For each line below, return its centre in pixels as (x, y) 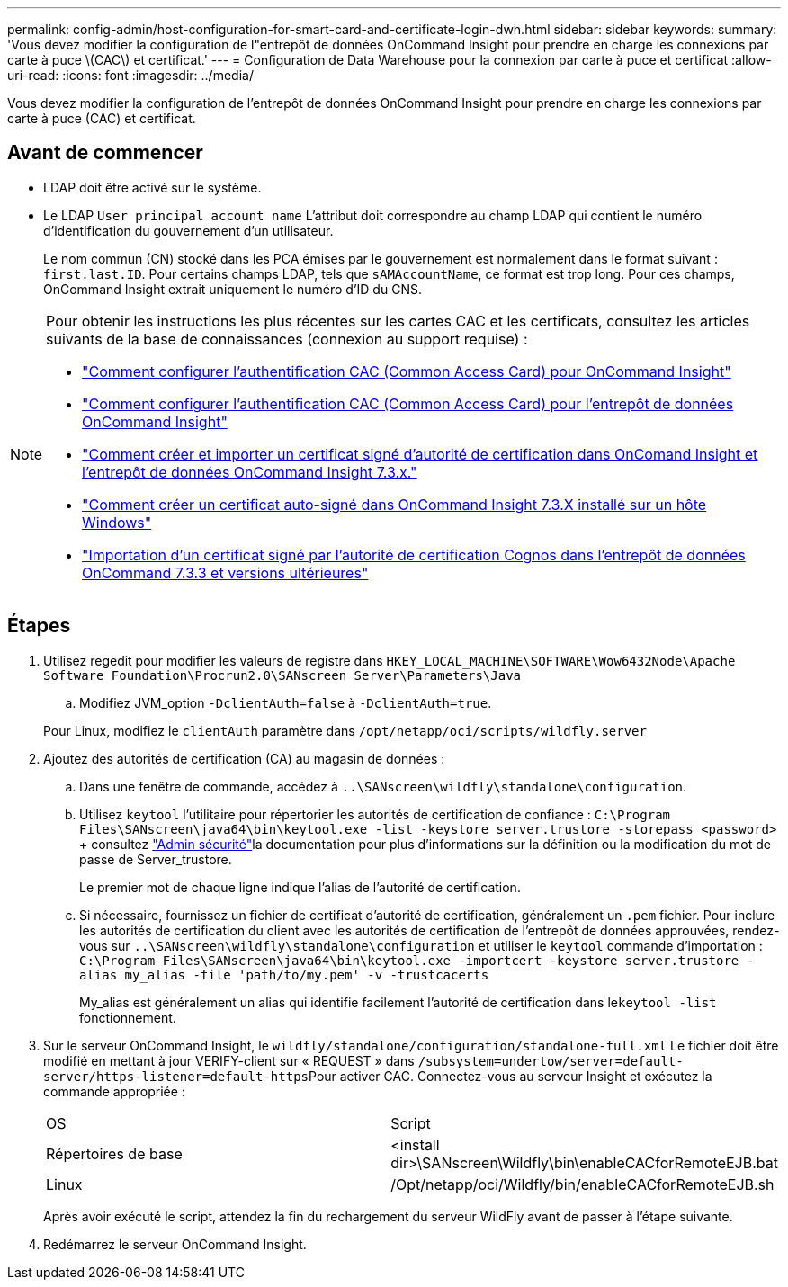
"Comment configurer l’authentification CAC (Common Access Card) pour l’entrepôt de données (408, 403)
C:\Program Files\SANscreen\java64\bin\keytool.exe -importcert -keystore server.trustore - (417, 960)
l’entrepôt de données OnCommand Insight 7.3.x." (250, 472)
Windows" (117, 522)
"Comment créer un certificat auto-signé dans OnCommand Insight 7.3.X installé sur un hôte (394, 504)
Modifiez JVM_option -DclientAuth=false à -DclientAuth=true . (286, 702)
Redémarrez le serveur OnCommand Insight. (175, 1244)
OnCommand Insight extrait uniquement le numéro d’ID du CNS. (233, 289)
